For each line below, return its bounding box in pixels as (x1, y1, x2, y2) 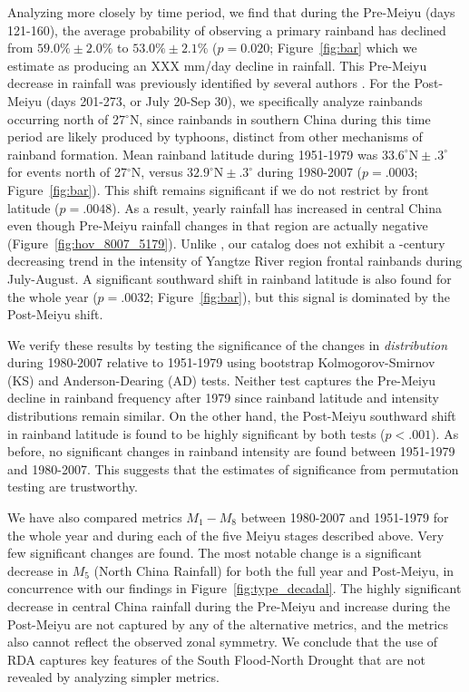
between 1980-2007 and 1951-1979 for (240, 508, 449, 527)
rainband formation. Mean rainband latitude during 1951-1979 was (7, 144, 378, 163)
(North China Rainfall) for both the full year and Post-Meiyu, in (93, 560, 454, 580)
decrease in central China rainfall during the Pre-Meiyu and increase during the (7, 597, 451, 615)
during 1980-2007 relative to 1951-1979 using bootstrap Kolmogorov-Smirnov (7, 353, 435, 372)
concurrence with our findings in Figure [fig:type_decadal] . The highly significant (7, 579, 462, 598)
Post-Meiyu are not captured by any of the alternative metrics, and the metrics (7, 614, 448, 633)
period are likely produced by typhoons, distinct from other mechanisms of (7, 127, 423, 146)
